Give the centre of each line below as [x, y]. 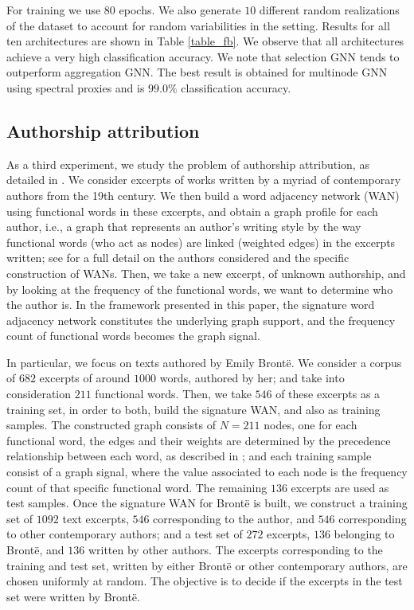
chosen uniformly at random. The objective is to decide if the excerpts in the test [205, 581]
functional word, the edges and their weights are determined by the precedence [199, 440]
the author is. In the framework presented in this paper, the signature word [191, 305]
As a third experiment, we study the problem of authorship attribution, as [188, 164]
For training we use [54, 10]
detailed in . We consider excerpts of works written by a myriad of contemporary [204, 180]
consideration [39, 394]
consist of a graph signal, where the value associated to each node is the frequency [207, 472]
